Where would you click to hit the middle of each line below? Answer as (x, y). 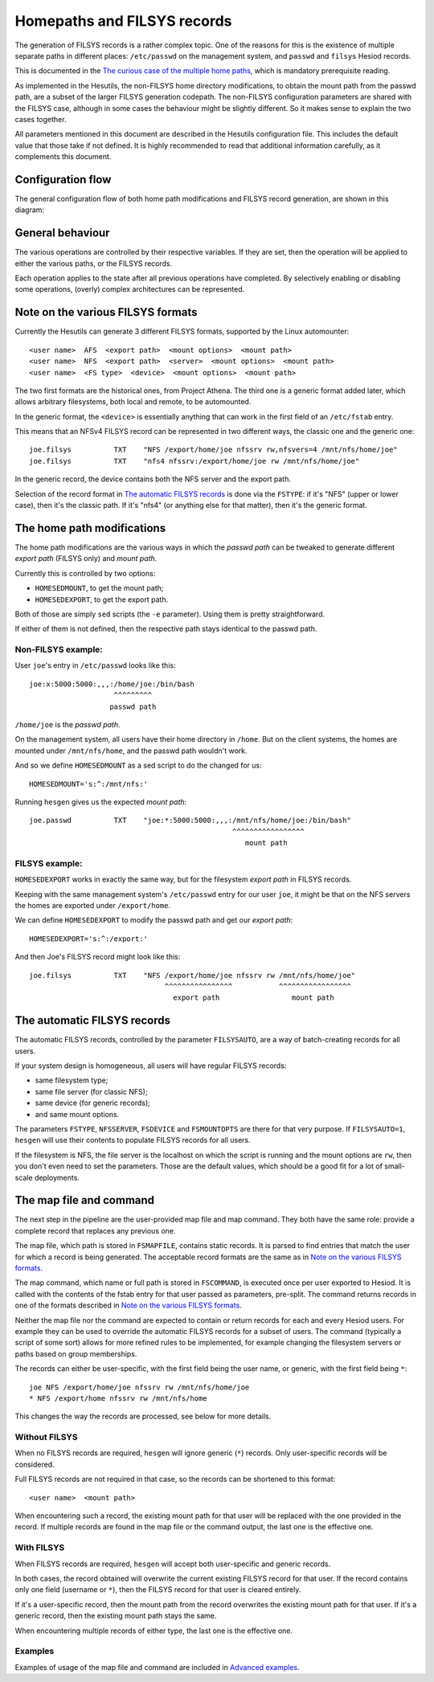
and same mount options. (77, 1114)
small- (395, 1166)
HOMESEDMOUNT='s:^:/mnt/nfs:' (89, 784)
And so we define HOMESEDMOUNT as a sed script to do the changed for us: (138, 765)
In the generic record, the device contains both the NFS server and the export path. (153, 479)
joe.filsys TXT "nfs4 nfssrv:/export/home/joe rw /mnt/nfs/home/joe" (194, 461)
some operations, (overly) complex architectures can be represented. (130, 289)
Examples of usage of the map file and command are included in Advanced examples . (158, 1667)
